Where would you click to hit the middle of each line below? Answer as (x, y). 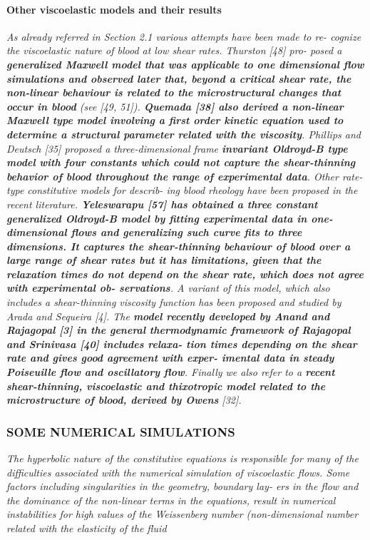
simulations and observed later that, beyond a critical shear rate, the (179, 78)
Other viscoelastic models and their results (114, 9)
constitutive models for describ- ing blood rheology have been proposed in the (192, 190)
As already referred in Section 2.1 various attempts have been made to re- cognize (184, 36)
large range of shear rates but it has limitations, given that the (164, 260)
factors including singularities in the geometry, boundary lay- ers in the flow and (183, 486)
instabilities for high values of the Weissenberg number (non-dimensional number (183, 514)
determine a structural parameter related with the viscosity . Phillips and (184, 134)
